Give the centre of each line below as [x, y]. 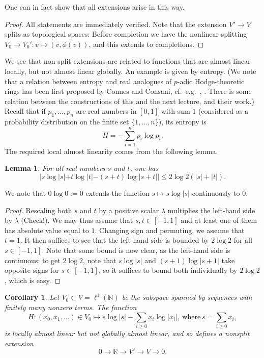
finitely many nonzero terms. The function [71, 307]
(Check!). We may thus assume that [77, 220]
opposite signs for [32, 270]
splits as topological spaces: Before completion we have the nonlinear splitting [126, 34]
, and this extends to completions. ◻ [146, 44]
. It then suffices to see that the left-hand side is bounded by [114, 240]
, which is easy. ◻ [33, 280]
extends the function [118, 193]
